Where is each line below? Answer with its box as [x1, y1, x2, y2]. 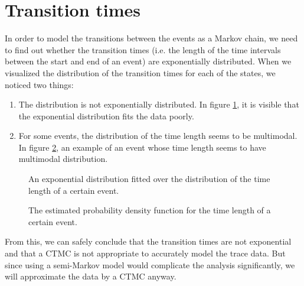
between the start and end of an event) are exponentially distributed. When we [5, 55, 292, 67]
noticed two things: [5, 78, 74, 90]
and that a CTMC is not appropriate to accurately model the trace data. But [5, 247, 286, 259]
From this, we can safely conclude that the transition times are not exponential [5, 235, 292, 248]
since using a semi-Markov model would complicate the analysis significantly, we [5, 258, 295, 271]
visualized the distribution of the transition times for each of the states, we [5, 66, 276, 79]
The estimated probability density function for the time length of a [28, 204, 271, 216]
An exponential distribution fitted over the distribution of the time [28, 173, 270, 185]
